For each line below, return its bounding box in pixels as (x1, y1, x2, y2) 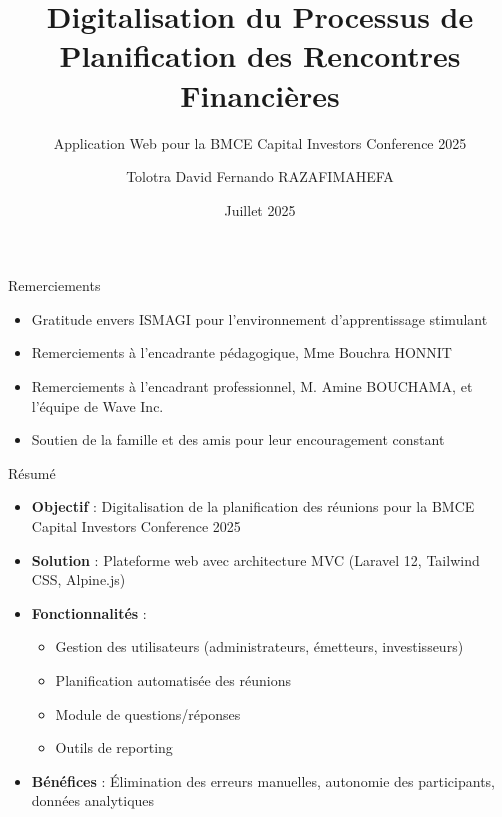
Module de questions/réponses (55, 703, 241, 724)
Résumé (8, 462, 56, 483)
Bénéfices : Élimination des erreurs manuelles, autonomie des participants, (31, 770, 495, 791)
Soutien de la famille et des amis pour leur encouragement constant (31, 429, 445, 450)
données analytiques (31, 790, 155, 811)
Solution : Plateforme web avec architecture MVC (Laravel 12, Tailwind (31, 549, 480, 570)
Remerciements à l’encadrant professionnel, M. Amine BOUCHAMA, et (31, 376, 473, 397)
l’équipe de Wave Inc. (31, 395, 164, 416)
